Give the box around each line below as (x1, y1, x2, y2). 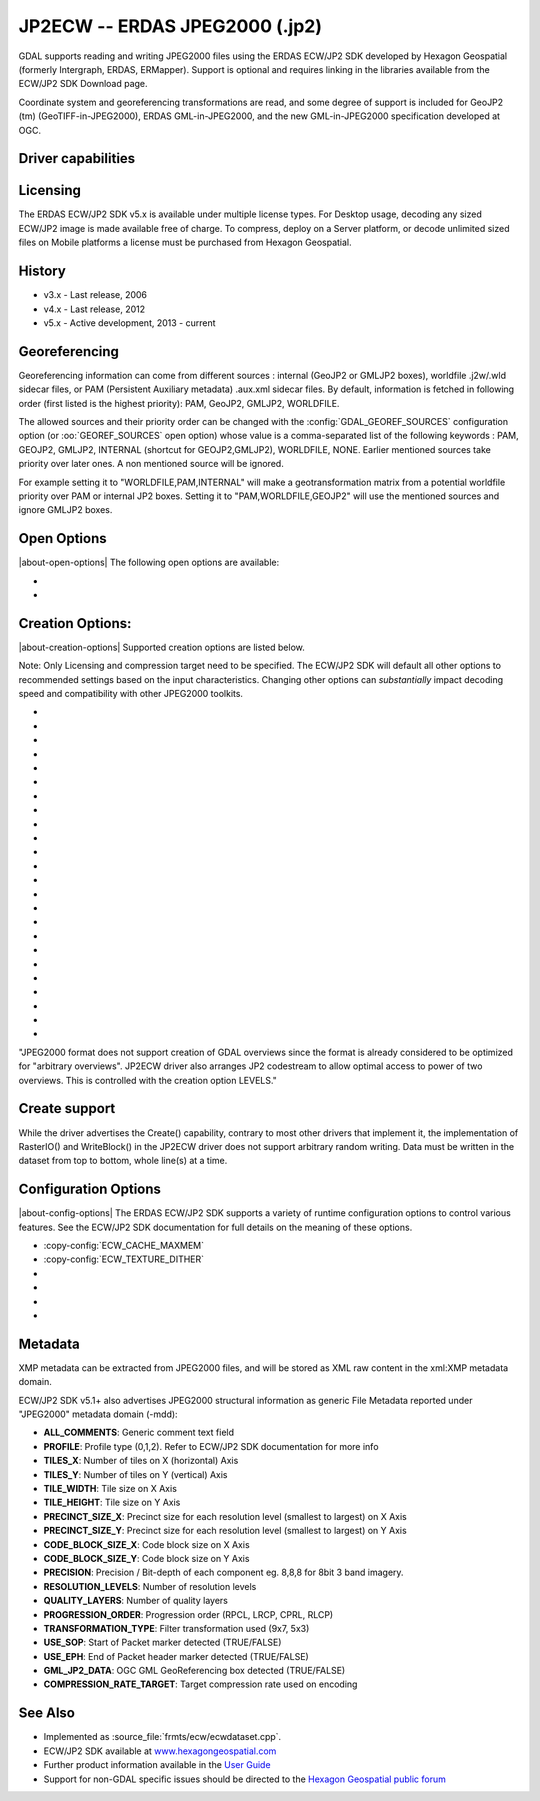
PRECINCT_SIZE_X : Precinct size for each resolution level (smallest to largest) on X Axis (43, 1510, 407, 1522)
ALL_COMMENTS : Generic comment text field (43, 1426, 235, 1439)
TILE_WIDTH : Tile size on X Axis (43, 1482, 177, 1494)
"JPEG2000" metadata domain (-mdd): (18, 1408, 179, 1420)
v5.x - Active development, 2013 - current (43, 316, 216, 329)
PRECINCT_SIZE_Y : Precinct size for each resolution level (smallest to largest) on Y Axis (43, 1525, 407, 1537)
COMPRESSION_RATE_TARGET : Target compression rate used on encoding (43, 1678, 358, 1690)
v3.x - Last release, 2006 (43, 289, 148, 301)
